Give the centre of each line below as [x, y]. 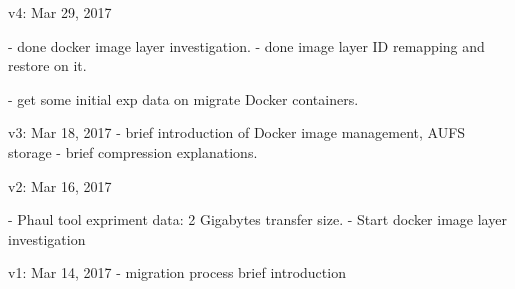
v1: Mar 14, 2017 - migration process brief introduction [177, 272]
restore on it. [47, 65]
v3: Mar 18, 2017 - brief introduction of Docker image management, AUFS [237, 132]
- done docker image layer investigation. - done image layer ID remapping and [246, 45]
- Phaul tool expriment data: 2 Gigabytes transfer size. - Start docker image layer [257, 219]
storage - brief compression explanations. [133, 151]
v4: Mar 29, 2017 [60, 12]
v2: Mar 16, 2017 [60, 185]
